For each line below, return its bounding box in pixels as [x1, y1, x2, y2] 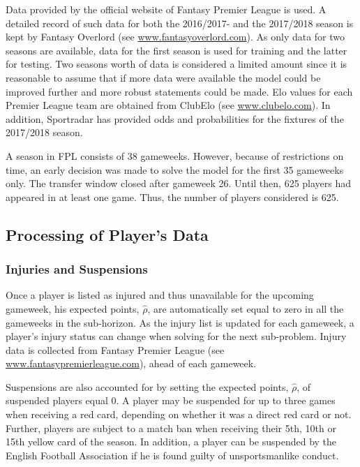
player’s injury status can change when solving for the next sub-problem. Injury [6, 329, 347, 343]
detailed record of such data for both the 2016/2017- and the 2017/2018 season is [6, 15, 354, 30]
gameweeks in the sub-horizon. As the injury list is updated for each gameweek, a [6, 315, 354, 329]
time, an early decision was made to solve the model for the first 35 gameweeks [6, 162, 344, 177]
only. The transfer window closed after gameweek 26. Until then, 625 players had [6, 176, 352, 191]
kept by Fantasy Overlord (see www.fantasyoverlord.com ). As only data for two [6, 29, 345, 44]
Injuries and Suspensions [6, 260, 148, 278]
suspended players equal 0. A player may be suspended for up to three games [6, 393, 336, 408]
